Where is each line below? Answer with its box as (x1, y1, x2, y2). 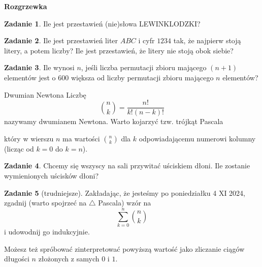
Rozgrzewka (4, 1, 47, 11)
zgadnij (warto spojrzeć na (4, 197, 87, 208)
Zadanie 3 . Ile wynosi (4, 62, 75, 73)
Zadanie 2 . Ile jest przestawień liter (4, 35, 118, 46)
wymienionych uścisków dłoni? (4, 170, 99, 181)
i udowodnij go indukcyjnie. (4, 226, 90, 236)
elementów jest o (4, 72, 56, 82)
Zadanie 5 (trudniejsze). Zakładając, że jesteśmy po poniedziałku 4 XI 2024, (4, 187, 245, 198)
